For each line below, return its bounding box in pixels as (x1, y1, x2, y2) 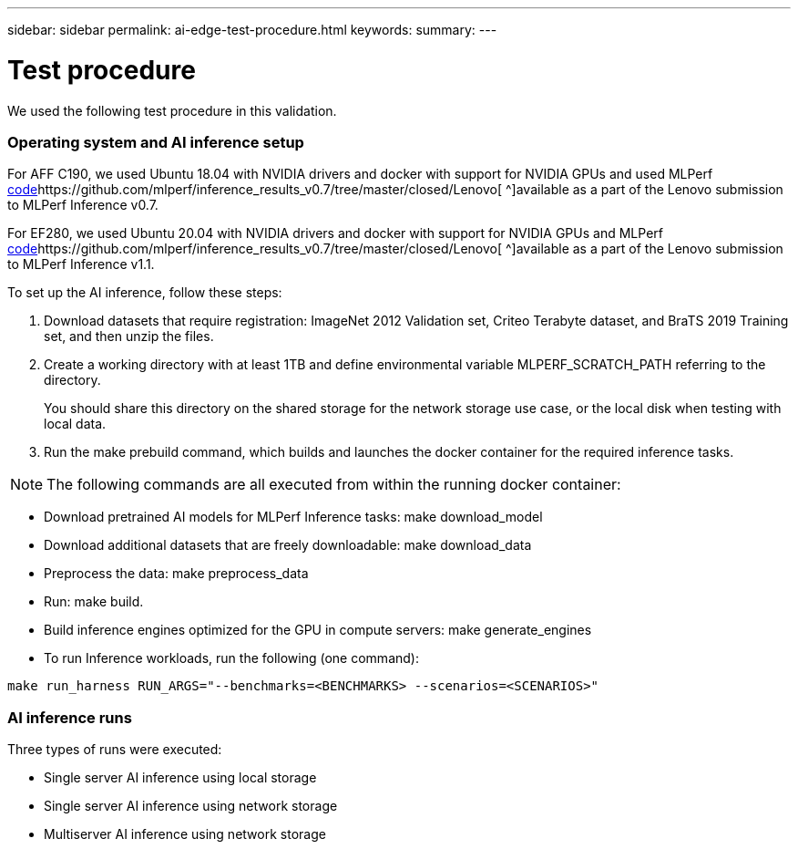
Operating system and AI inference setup (7, 132, 304, 151)
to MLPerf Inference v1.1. (7, 256, 155, 273)
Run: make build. (44, 594, 144, 610)
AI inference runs (7, 708, 132, 727)
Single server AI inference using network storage (44, 798, 338, 813)
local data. (44, 416, 107, 432)
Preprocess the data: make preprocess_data (44, 565, 309, 582)
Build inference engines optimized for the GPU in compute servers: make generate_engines (44, 622, 592, 638)
